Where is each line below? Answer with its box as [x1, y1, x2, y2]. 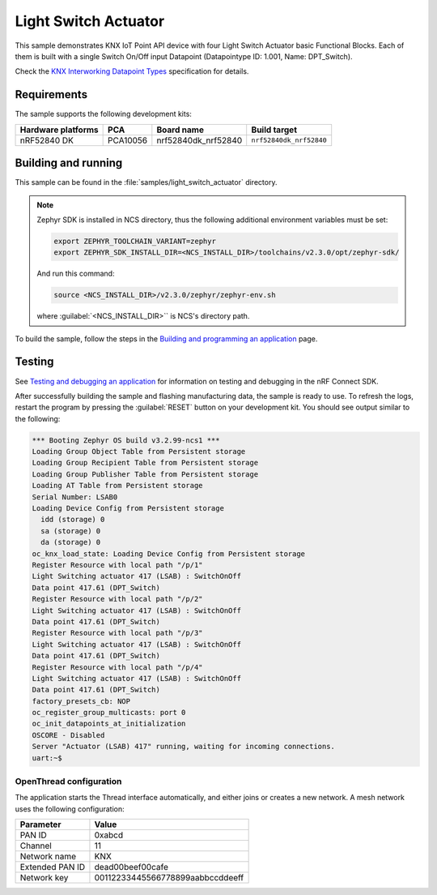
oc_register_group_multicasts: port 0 [32, 708, 186, 717]
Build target [251, 124, 298, 135]
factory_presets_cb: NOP [32, 696, 131, 705]
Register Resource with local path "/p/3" [32, 628, 203, 638]
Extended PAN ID [19, 862, 86, 873]
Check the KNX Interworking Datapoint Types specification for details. [15, 66, 249, 76]
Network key [19, 872, 69, 884]
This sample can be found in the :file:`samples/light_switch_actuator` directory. [15, 178, 278, 187]
